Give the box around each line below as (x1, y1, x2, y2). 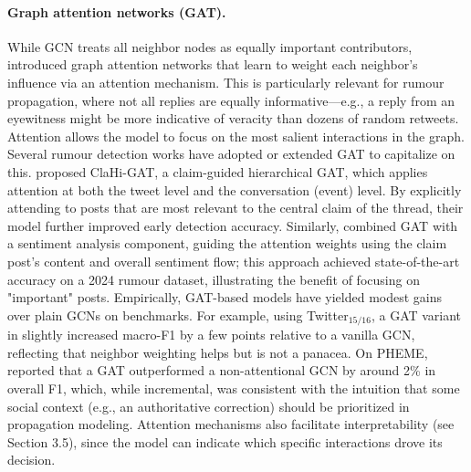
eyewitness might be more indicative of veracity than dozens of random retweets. (7, 109, 459, 128)
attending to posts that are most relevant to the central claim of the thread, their (7, 198, 464, 217)
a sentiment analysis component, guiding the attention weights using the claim (7, 234, 447, 253)
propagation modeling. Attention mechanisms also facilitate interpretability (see (7, 414, 455, 434)
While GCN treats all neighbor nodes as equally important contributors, (7, 37, 413, 56)
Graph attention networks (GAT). (7, 2, 226, 21)
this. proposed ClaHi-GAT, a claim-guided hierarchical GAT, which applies (7, 162, 428, 181)
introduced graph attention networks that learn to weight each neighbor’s (7, 55, 418, 74)
